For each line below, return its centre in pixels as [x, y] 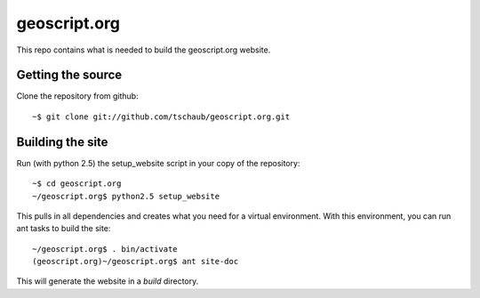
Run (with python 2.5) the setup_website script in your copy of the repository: [158, 163]
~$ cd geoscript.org [77, 184]
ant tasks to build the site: [64, 229]
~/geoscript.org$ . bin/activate [105, 249]
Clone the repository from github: [77, 96]
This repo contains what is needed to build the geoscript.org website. [144, 50]
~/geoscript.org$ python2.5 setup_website [126, 196]
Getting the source [69, 75]
